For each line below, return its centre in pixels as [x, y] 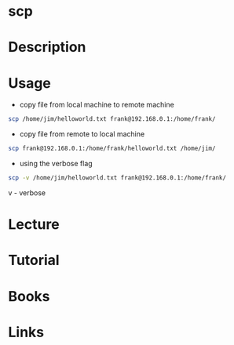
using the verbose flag [56, 164]
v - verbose [27, 192]
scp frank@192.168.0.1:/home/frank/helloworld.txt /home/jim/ [112, 149]
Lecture [34, 225]
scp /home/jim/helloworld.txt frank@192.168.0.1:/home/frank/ [112, 119]
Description [47, 47]
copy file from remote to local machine [82, 134]
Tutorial [34, 260]
